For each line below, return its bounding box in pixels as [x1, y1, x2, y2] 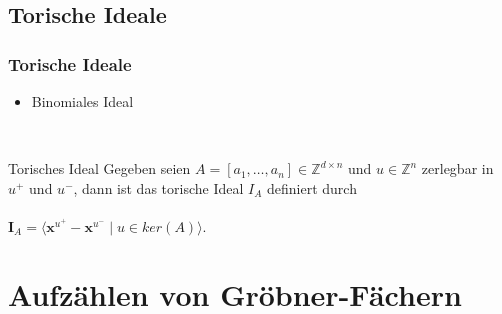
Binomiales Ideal [31, 91, 134, 111]
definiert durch [266, 177, 357, 198]
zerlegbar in [421, 158, 494, 179]
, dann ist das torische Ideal [73, 177, 244, 198]
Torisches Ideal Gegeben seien [8, 158, 191, 179]
